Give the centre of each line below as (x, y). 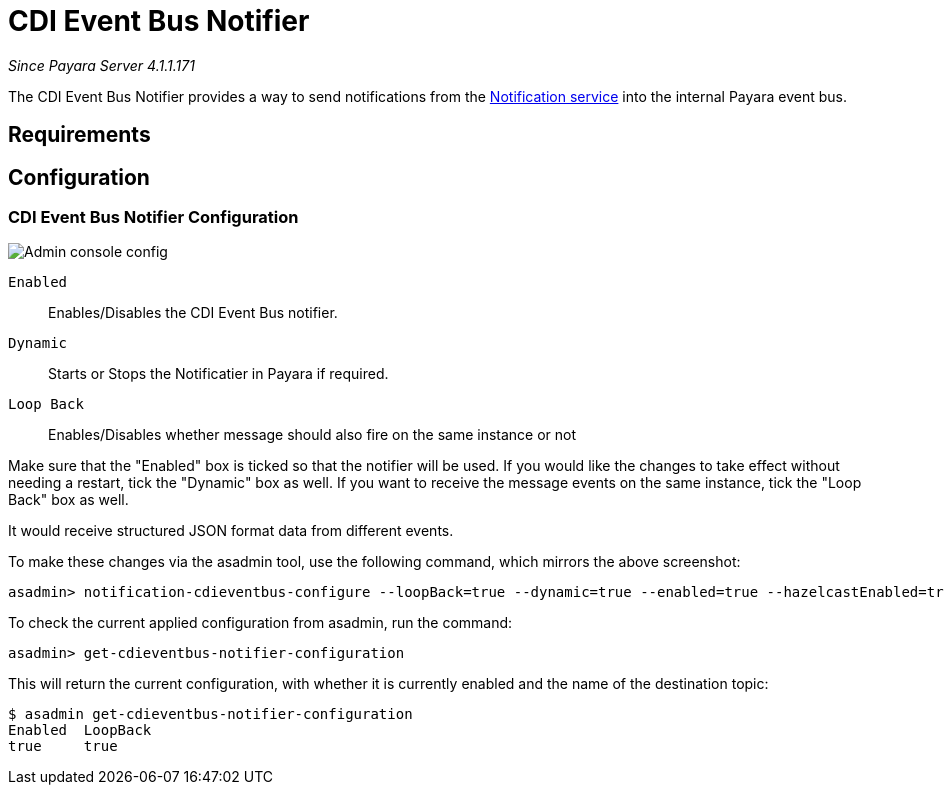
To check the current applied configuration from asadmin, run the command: (260, 623)
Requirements (79, 135)
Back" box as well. (68, 500)
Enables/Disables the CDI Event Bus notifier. (193, 313)
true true (63, 746)
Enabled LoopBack (80, 730)
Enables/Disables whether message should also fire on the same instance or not (312, 435)
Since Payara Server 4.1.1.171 (101, 65)
